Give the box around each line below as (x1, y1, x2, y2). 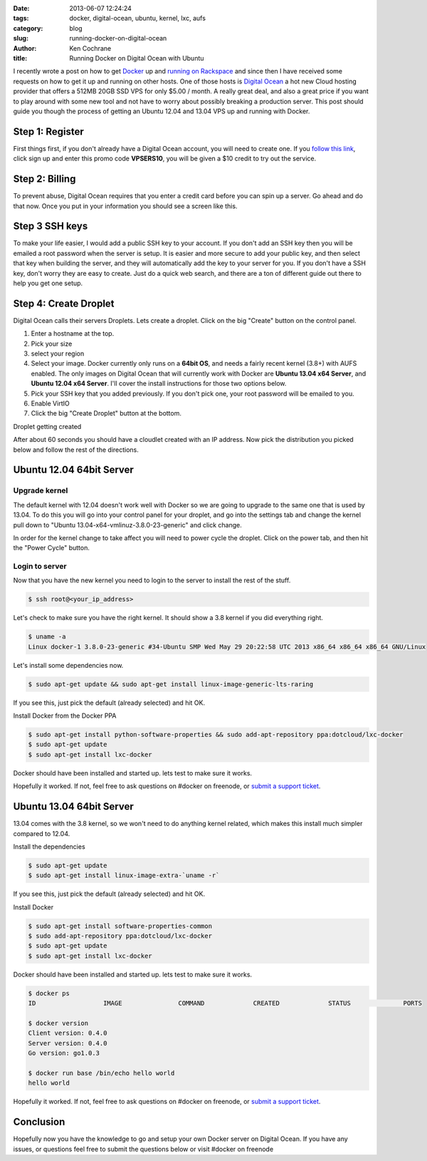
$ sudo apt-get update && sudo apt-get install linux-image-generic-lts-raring (28, 680, 314, 688)
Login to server (13, 562, 67, 572)
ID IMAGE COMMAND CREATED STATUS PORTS (28, 999, 423, 1008)
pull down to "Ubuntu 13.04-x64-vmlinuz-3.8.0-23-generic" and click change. (13, 520, 242, 529)
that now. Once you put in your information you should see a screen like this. (13, 202, 238, 210)
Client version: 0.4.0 (28, 1029, 107, 1037)
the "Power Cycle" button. (13, 544, 90, 552)
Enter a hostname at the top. (31, 329, 115, 338)
